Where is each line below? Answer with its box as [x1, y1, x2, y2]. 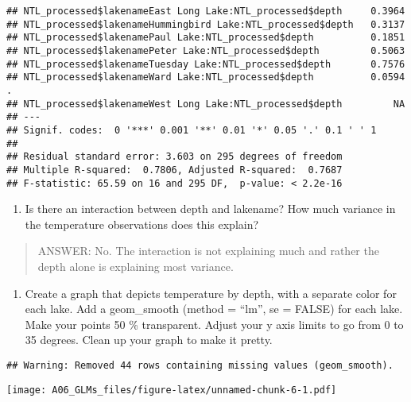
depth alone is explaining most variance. [37, 257, 234, 274]
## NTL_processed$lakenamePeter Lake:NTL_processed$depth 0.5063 [6, 44, 405, 56]
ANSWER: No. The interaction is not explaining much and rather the [37, 242, 379, 259]
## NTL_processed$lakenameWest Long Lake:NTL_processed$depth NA [6, 98, 405, 110]
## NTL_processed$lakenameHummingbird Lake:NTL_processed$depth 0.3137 [6, 18, 405, 30]
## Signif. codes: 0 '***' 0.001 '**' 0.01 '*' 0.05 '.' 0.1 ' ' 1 [6, 124, 377, 136]
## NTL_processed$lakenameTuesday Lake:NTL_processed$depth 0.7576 [6, 58, 405, 70]
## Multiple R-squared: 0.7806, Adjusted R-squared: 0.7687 [6, 164, 343, 176]
